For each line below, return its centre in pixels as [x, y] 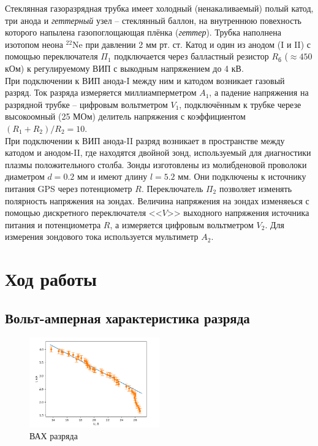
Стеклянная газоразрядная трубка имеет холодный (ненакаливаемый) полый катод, [159, 8]
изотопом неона [34, 44]
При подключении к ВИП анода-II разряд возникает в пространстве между [145, 140]
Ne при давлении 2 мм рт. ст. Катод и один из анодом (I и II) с [191, 44]
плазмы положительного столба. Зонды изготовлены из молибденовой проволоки [156, 164]
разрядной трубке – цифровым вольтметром [86, 104]
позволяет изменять [256, 188]
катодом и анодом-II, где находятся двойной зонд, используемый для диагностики [158, 152]
